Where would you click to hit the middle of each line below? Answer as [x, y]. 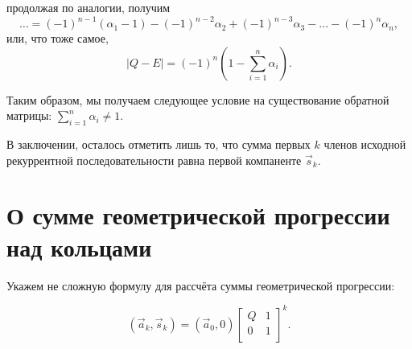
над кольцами [79, 246]
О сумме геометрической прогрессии [198, 215]
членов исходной [365, 144]
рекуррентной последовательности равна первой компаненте [154, 160]
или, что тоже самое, [58, 38]
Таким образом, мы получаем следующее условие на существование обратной [198, 99]
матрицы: [29, 115]
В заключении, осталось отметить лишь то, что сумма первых [159, 144]
